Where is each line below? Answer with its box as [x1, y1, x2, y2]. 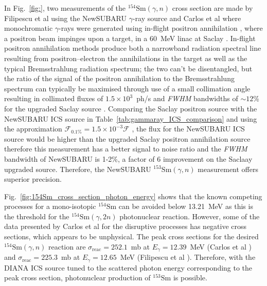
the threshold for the [4, 211, 69, 221]
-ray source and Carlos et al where [132, 12, 241, 23]
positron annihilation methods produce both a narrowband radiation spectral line [4, 43, 261, 53]
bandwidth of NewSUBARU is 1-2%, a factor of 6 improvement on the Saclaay [4, 153, 253, 164]
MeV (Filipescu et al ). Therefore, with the [120, 252, 256, 262]
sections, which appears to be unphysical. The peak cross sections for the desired [4, 231, 259, 242]
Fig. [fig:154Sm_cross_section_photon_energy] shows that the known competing [4, 190, 262, 201]
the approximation [4, 123, 62, 134]
